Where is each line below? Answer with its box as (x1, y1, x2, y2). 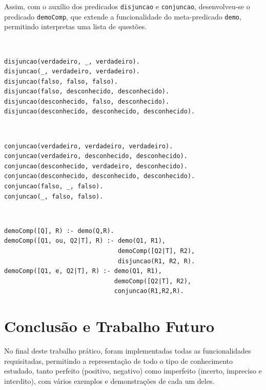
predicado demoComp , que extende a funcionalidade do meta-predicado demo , (4, 11, 241, 22)
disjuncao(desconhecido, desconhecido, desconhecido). (4, 108, 195, 115)
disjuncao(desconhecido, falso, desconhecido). (4, 98, 170, 105)
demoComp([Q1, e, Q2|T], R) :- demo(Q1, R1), (4, 267, 162, 275)
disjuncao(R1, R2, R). (117, 257, 195, 265)
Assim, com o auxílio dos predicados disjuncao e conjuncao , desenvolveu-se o (4, 1, 250, 11)
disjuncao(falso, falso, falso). (4, 77, 118, 85)
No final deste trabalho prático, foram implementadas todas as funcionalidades (4, 345, 251, 356)
